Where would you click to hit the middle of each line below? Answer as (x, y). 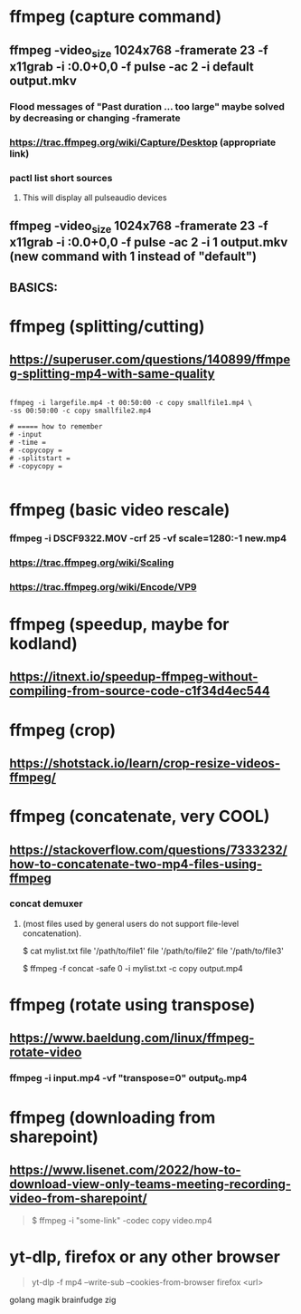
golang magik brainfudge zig (63, 1300)
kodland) (44, 644)
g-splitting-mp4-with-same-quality (112, 374)
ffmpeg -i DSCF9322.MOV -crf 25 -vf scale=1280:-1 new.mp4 (148, 538)
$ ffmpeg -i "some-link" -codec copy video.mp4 (122, 1220)
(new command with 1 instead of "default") (133, 257)
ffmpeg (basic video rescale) (120, 510)
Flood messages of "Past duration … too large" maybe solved (147, 106)
